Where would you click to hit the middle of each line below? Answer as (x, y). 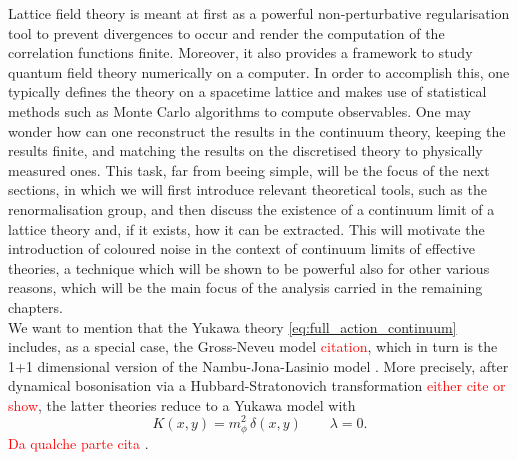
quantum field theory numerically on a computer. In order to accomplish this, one (259, 71)
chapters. (35, 306)
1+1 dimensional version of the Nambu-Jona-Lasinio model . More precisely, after (258, 365)
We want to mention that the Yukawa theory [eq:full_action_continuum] (232, 326)
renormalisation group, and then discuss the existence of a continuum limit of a (251, 208)
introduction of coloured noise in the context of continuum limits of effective (241, 248)
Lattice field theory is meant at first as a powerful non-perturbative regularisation (259, 13)
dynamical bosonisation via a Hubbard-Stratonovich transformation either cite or (257, 385)
